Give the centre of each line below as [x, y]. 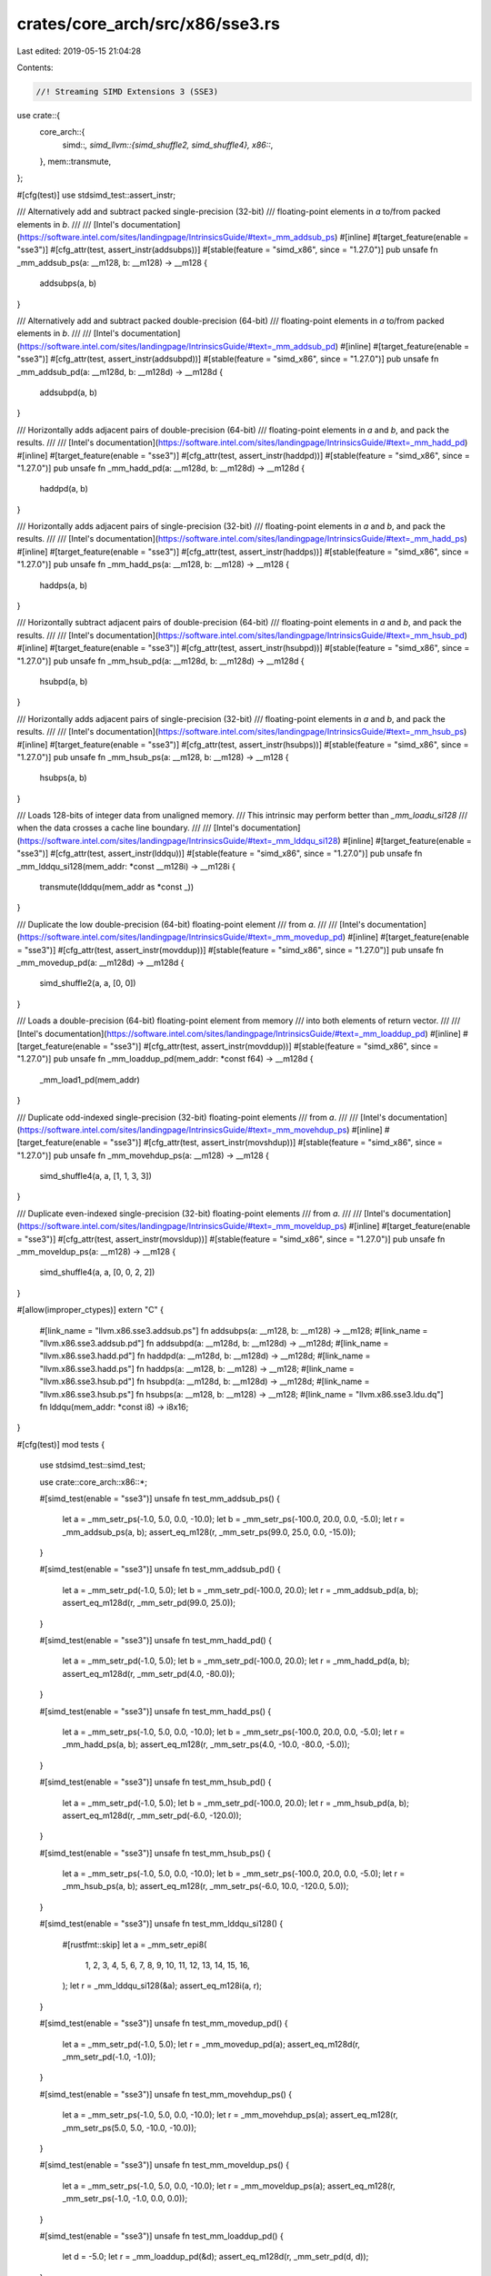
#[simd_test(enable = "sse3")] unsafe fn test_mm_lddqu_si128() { [161, 1924]
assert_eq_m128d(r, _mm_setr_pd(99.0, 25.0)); [149, 1603]
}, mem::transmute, [75, 162]
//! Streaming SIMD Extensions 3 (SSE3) [127, 91]
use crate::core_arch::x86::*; [94, 1482]
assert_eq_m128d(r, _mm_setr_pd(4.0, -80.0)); [149, 1673]
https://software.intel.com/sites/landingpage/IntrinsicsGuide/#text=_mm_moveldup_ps [182, 1226]
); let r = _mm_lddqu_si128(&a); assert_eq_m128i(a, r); [162, 1986]
